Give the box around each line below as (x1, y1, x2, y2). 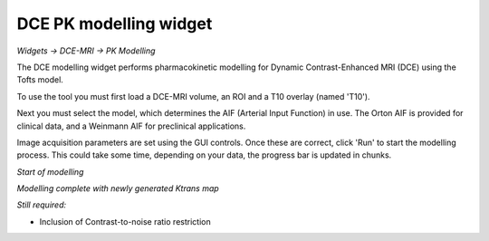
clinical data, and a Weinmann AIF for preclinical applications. (16, 120, 246, 131)
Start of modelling (16, 166, 84, 177)
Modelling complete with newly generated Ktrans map (16, 183, 219, 194)
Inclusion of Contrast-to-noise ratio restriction (39, 216, 212, 227)
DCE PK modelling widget (16, 14, 213, 34)
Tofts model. (16, 74, 63, 85)
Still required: (16, 199, 67, 210)
